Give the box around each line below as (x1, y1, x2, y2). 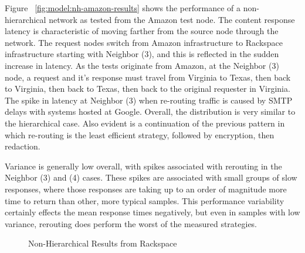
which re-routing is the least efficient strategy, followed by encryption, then (5, 128, 274, 141)
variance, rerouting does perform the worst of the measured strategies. (5, 217, 257, 229)
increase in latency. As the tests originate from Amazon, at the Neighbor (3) (5, 59, 279, 71)
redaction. (5, 140, 40, 152)
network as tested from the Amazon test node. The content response (49, 13, 295, 25)
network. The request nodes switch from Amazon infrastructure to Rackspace (5, 36, 283, 48)
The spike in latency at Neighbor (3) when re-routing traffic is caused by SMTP (5, 94, 293, 106)
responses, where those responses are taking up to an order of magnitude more (5, 182, 287, 195)
